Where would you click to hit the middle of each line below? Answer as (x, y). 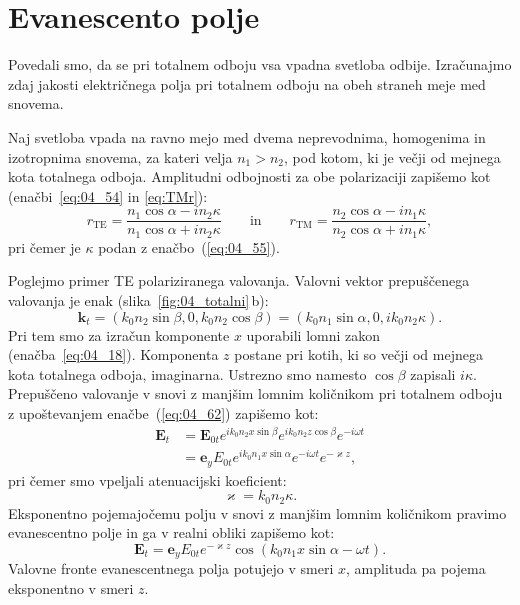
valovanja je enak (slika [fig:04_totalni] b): (138, 299)
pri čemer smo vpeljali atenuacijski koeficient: (147, 479)
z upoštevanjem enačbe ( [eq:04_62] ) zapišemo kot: (163, 412)
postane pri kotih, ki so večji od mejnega (358, 354)
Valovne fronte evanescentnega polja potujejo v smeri (171, 568)
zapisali (433, 373)
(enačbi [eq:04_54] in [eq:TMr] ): (108, 195)
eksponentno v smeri (71, 587)
